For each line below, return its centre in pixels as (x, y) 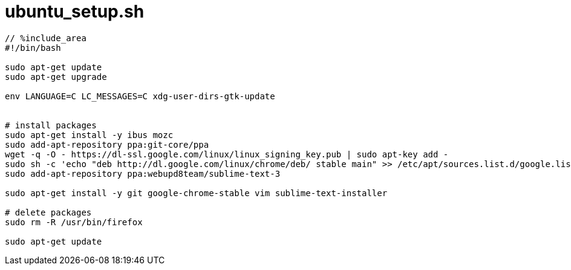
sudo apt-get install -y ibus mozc (89, 135)
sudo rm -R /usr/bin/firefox (74, 222)
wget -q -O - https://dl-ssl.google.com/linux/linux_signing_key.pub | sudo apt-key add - (227, 154)
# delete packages (48, 212)
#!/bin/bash (33, 48)
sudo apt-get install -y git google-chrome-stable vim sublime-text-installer (196, 193)
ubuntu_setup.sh (75, 12)
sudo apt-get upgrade (56, 77)
